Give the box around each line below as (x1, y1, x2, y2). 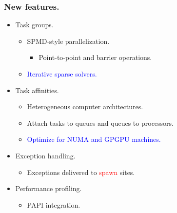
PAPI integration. (27, 199, 80, 210)
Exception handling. (15, 150, 76, 160)
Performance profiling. (15, 183, 82, 194)
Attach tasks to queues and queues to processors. (27, 117, 174, 128)
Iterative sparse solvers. (27, 69, 97, 78)
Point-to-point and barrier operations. (39, 52, 152, 62)
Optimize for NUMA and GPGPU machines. (27, 134, 161, 144)
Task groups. (15, 19, 54, 30)
